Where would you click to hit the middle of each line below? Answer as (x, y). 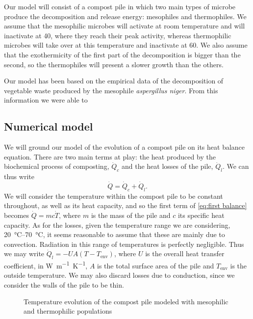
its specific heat (201, 215)
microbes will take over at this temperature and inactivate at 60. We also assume (126, 45)
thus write (19, 176)
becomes (17, 215)
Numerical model (49, 126)
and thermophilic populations (68, 311)
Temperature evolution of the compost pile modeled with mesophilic (126, 301)
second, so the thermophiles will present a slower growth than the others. (114, 64)
